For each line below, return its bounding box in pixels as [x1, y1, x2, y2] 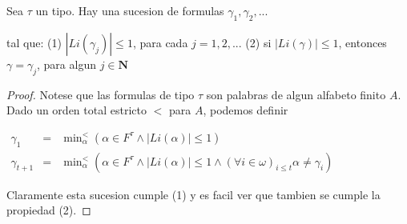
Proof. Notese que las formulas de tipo [6, 86, 195, 102]
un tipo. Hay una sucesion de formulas [35, 2, 224, 18]
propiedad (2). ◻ [6, 202, 91, 218]
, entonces [338, 34, 387, 50]
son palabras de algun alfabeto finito [206, 86, 386, 102]
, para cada [132, 34, 188, 50]
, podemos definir [203, 102, 288, 118]
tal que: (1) [6, 34, 62, 50]
